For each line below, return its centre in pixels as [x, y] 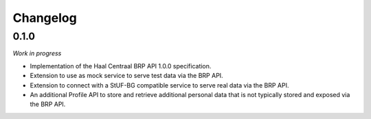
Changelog [45, 18]
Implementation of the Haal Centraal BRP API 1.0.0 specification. [121, 66]
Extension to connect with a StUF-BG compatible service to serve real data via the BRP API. [159, 85]
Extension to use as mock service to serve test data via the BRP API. [126, 76]
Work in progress [37, 53]
